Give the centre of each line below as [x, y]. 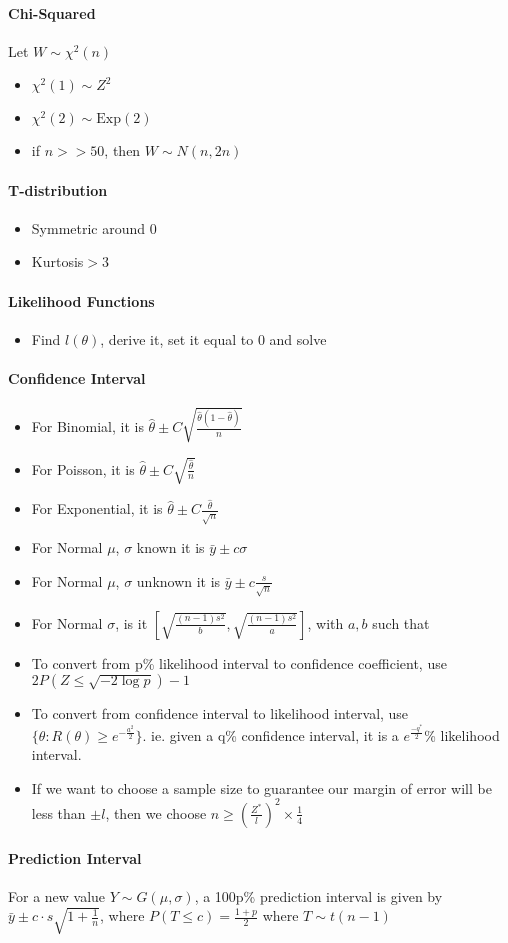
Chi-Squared [52, 12]
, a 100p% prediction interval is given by [318, 895]
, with [325, 622]
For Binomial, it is [87, 426]
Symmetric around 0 [94, 227]
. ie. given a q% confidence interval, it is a [270, 734]
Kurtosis [57, 261]
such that [401, 622]
